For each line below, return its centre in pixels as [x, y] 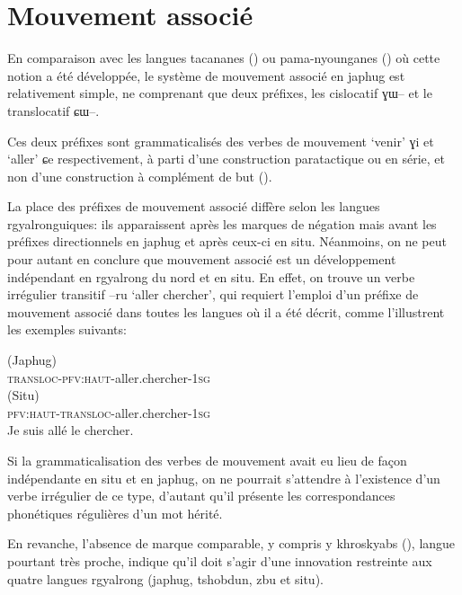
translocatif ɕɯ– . [53, 110]
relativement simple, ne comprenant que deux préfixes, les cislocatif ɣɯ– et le [220, 93]
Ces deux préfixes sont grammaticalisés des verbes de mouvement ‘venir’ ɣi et [221, 141]
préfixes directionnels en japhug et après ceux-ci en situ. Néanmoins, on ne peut [227, 241]
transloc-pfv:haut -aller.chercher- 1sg [109, 377]
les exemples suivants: [67, 329]
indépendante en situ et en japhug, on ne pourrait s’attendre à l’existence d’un [224, 478]
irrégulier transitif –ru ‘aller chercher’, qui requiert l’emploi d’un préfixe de [213, 294]
